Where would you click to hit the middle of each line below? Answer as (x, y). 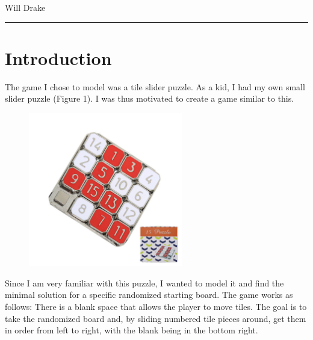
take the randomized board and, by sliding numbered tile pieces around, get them (156, 318)
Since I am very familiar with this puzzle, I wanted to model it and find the (144, 283)
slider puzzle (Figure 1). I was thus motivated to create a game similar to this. (150, 98)
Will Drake (25, 7)
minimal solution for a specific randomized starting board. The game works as (149, 295)
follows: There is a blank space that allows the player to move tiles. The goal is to (156, 307)
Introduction (58, 57)
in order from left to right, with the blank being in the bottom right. (132, 330)
